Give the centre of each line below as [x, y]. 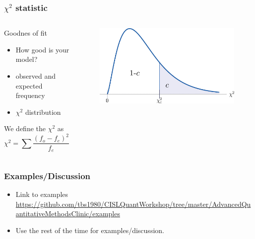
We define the [25, 128]
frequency [30, 95]
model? [27, 59]
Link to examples [42, 194]
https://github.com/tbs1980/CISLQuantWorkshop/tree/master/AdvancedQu [133, 204]
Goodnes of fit [26, 33]
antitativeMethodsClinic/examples [68, 214]
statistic [32, 7]
